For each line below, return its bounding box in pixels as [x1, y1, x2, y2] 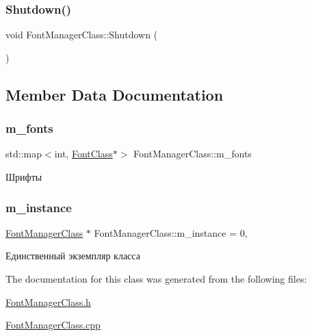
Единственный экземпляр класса [5, 248, 140, 263]
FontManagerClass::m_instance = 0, [94, 225, 248, 240]
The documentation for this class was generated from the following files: [5, 272, 307, 285]
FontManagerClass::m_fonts [133, 146, 252, 161]
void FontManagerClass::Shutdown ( [5, 27, 158, 42]
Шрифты [5, 170, 42, 183]
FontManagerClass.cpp [5, 318, 101, 332]
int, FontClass [54, 146, 113, 161]
